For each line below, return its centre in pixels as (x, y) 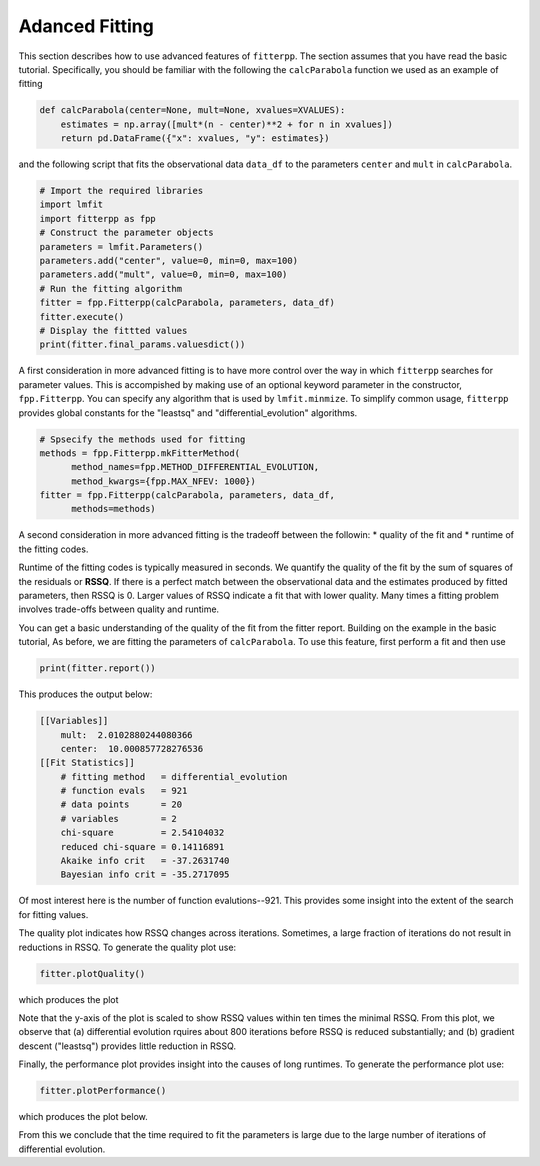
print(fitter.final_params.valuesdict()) (142, 344)
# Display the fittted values (113, 330)
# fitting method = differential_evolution (174, 776)
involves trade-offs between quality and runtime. (119, 609)
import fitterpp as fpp (98, 218)
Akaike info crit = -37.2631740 (145, 861)
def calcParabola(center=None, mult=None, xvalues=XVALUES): (192, 110)
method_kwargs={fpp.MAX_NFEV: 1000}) (164, 481)
